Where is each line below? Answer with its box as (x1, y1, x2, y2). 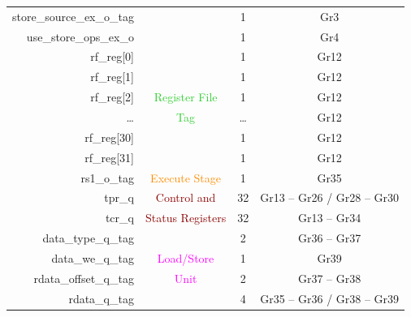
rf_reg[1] (90, 68, 134, 85)
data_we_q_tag (51, 249, 134, 266)
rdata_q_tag (68, 289, 134, 306)
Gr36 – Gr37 (297, 229, 361, 246)
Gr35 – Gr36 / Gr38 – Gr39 (260, 289, 400, 306)
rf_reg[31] (84, 148, 134, 165)
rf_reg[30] (84, 128, 134, 145)
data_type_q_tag (42, 229, 134, 246)
